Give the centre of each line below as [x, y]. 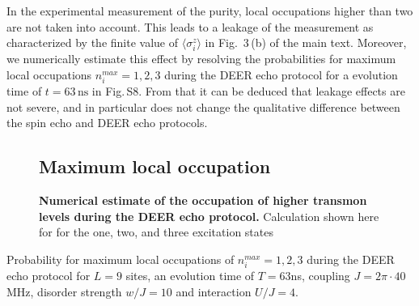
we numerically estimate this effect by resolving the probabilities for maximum [201, 59]
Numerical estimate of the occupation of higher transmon [203, 200]
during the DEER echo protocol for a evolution [281, 74]
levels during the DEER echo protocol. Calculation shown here [209, 216]
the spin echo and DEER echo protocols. [107, 123]
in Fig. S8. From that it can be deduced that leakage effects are [248, 91]
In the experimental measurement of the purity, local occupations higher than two [210, 11]
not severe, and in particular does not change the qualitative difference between [203, 106]
